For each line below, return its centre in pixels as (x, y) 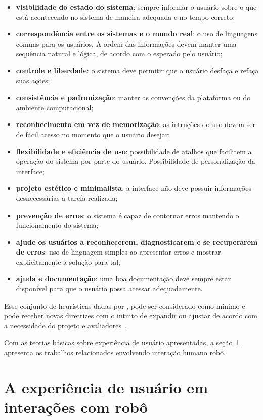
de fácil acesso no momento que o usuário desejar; (93, 134)
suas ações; (33, 80)
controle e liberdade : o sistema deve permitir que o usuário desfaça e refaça (137, 70)
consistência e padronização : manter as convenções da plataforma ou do (133, 97)
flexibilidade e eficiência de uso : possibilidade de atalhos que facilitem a (134, 151)
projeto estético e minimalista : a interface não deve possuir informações (134, 188)
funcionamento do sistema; (57, 225)
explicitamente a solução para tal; (68, 261)
